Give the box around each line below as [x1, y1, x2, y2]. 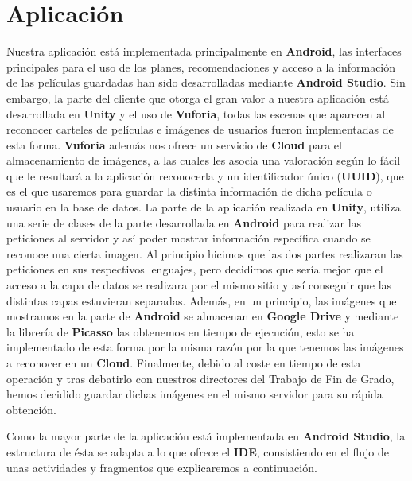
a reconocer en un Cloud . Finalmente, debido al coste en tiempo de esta [6, 355, 361, 370]
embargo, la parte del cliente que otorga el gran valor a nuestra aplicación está [6, 89, 389, 106]
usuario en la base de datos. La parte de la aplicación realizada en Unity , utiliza [6, 199, 401, 215]
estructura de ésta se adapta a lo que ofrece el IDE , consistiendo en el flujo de [6, 443, 390, 460]
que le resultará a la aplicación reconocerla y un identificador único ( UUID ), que [6, 167, 404, 184]
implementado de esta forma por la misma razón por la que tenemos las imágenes [6, 339, 404, 355]
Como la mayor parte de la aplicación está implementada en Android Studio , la [6, 428, 406, 444]
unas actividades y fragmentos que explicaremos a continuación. [6, 459, 317, 475]
